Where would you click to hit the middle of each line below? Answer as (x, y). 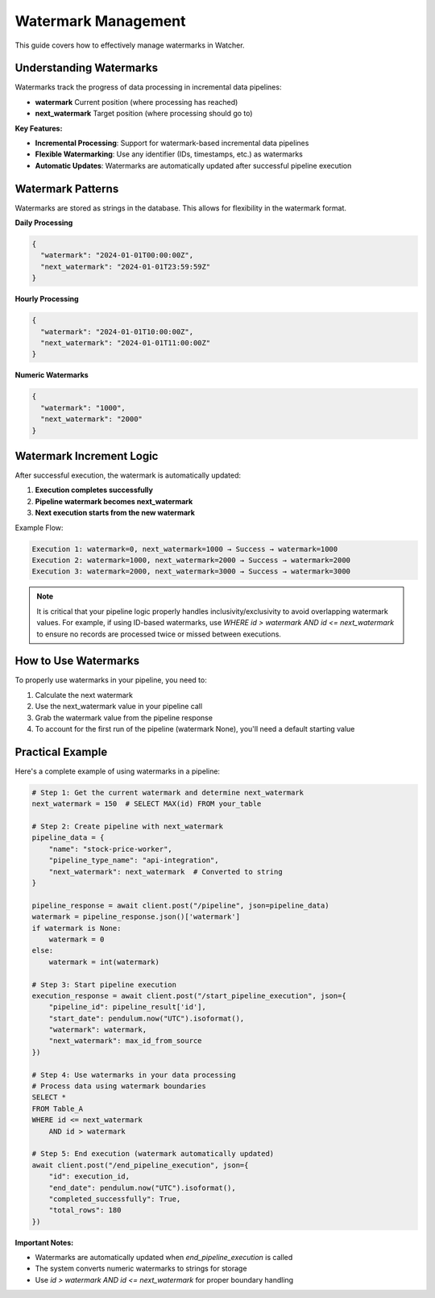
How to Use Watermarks (77, 661)
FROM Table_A (58, 1108)
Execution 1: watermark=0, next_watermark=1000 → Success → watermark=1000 (185, 549)
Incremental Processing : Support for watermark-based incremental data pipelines (172, 143)
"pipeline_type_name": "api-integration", (134, 860)
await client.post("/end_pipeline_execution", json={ (140, 1165)
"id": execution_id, (89, 1177)
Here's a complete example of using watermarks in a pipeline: (118, 771)
